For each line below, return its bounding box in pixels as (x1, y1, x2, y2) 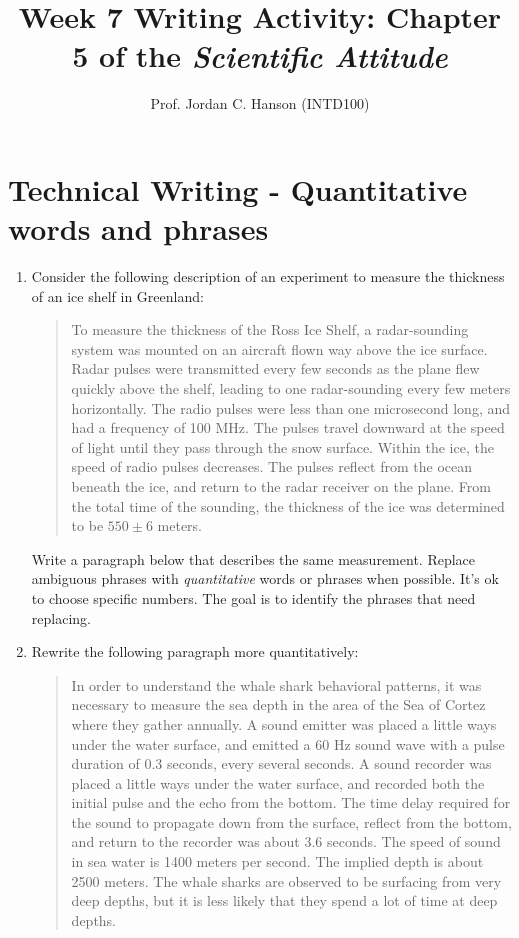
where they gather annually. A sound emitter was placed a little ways (71, 713, 497, 734)
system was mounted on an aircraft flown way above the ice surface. (71, 338, 488, 359)
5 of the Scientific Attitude (72, 35, 448, 77)
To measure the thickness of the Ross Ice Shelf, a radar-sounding (71, 319, 469, 340)
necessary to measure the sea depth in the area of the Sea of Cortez (71, 694, 486, 715)
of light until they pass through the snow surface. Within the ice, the (71, 436, 494, 457)
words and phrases (8, 208, 269, 249)
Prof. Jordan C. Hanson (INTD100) (150, 93, 370, 114)
